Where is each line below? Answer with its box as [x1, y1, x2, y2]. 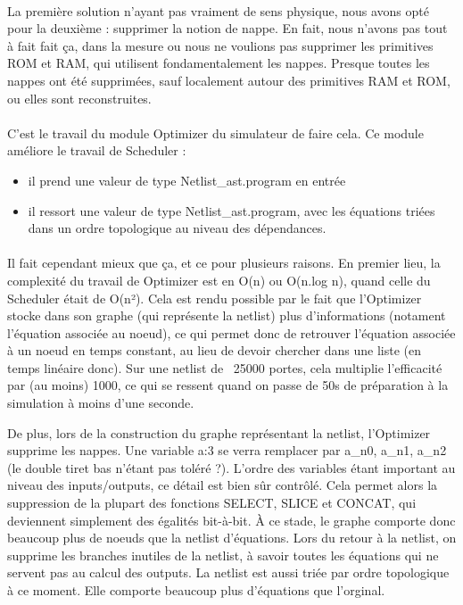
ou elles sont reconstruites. [7, 88, 152, 107]
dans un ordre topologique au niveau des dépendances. [28, 219, 327, 237]
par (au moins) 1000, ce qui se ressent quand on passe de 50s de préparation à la [7, 376, 449, 394]
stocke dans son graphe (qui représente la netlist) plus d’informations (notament [7, 306, 446, 325]
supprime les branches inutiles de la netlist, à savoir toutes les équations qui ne [7, 545, 439, 564]
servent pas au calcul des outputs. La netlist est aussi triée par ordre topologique [7, 563, 450, 582]
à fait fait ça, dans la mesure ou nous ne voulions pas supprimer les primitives [7, 36, 434, 54]
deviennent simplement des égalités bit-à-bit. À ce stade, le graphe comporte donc [7, 510, 456, 529]
